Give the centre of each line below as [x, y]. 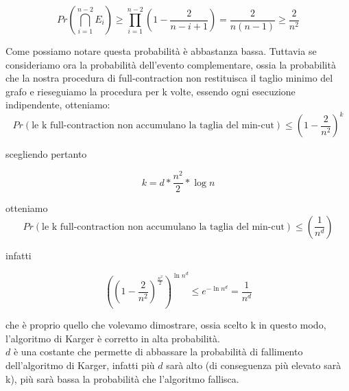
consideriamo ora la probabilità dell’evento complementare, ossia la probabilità [171, 64]
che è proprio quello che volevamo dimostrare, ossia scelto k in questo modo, [166, 325]
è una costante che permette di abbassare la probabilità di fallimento [158, 352]
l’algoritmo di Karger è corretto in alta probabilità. [113, 338]
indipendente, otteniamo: [58, 105]
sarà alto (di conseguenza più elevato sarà [254, 365]
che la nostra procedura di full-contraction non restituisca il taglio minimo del [169, 78]
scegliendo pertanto [46, 154]
